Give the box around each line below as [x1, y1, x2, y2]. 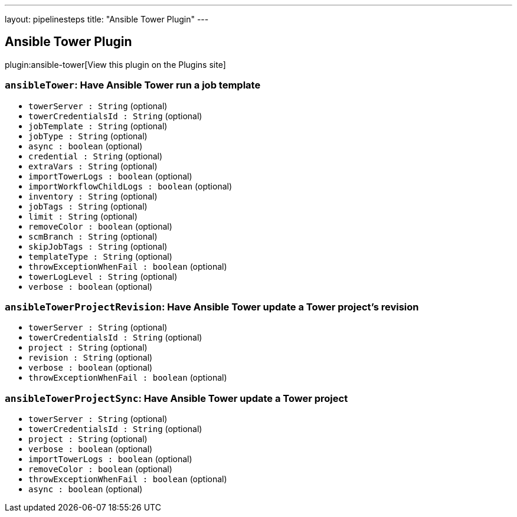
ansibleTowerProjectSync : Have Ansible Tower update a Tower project [5, 392, 348, 404]
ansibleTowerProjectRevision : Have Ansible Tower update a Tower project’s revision [5, 300, 419, 313]
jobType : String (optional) [28, 130, 148, 141]
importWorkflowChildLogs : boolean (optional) [28, 181, 233, 191]
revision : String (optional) [28, 352, 153, 363]
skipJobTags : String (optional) [28, 241, 168, 251]
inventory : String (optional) [28, 191, 158, 201]
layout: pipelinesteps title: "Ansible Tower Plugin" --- [5, 14, 209, 24]
